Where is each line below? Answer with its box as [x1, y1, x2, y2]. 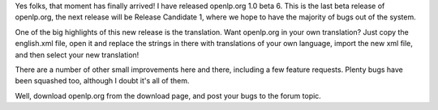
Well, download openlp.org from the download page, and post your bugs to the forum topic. [15, 91, 322, 100]
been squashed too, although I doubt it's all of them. [15, 76, 190, 86]
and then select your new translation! [15, 49, 140, 60]
